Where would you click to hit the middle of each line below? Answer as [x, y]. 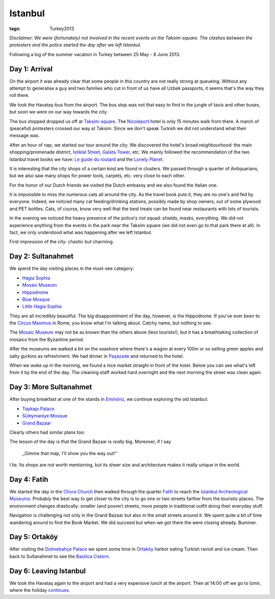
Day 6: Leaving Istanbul [48, 571]
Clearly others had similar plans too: [47, 432]
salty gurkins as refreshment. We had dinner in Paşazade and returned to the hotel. [97, 356]
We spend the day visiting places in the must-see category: [72, 268]
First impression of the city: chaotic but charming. [62, 242]
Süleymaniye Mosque [45, 416]
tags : [15, 29]
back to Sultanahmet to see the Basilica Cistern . [60, 556]
